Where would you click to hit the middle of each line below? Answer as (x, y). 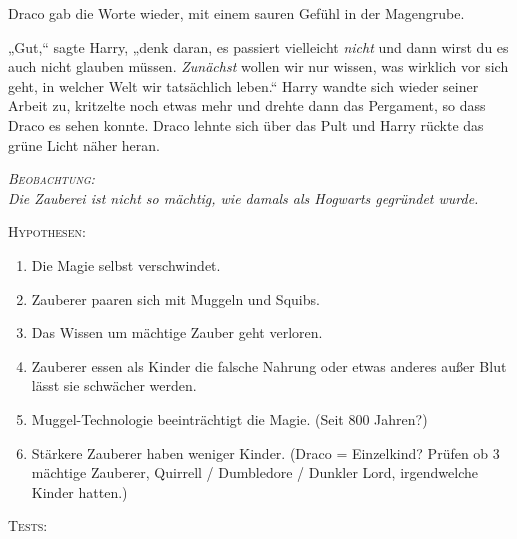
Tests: (28, 525)
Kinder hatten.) (79, 491)
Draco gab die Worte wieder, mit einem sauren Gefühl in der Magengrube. (236, 13)
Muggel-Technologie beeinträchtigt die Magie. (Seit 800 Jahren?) (229, 418)
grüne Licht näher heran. (84, 144)
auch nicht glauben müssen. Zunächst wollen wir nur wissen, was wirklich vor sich (258, 66)
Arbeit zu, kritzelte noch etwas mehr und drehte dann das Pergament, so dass (247, 105)
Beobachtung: (51, 178)
